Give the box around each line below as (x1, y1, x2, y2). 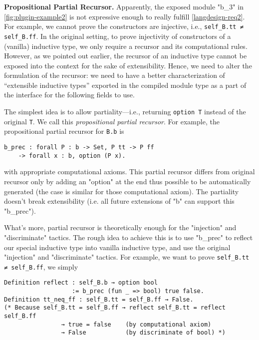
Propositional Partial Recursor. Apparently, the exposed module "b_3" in (4, 1, 244, 11)
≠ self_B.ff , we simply (4, 261, 78, 272)
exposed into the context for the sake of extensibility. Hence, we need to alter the (4, 60, 252, 70)
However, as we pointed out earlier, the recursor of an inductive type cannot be (4, 50, 247, 61)
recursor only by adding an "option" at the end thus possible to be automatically (4, 176, 251, 186)
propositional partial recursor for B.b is (4, 126, 124, 136)
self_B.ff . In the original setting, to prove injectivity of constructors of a (4, 30, 231, 41)
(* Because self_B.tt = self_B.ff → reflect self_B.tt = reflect (4, 304, 226, 312)
